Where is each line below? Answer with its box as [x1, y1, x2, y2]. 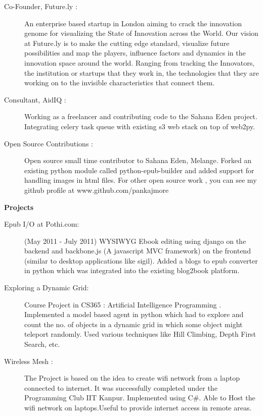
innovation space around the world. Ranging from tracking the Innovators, [24, 57, 255, 68]
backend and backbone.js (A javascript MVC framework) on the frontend [24, 245, 251, 256]
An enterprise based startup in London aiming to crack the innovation [24, 18, 242, 28]
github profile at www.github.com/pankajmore [24, 184, 169, 195]
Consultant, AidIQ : [4, 94, 66, 105]
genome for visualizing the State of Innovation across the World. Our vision [24, 28, 258, 38]
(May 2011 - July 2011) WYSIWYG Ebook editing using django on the [24, 235, 246, 246]
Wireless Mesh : [4, 355, 53, 366]
